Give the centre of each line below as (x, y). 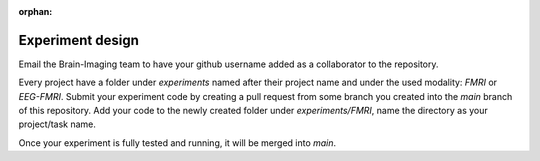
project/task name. (57, 124)
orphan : (35, 11)
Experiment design (78, 40)
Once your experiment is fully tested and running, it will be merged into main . (177, 142)
